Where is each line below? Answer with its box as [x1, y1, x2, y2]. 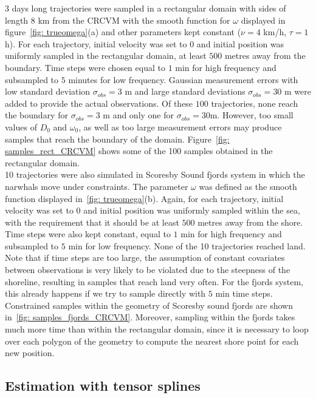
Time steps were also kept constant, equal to [5, 228, 171, 240]
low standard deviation [5, 85, 91, 98]
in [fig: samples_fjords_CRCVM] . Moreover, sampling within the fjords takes [5, 311, 295, 323]
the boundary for [5, 109, 68, 121]
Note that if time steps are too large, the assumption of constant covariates [5, 251, 285, 264]
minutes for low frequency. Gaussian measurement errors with [68, 73, 298, 86]
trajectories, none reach [211, 96, 298, 109]
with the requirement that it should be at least [5, 215, 179, 228]
